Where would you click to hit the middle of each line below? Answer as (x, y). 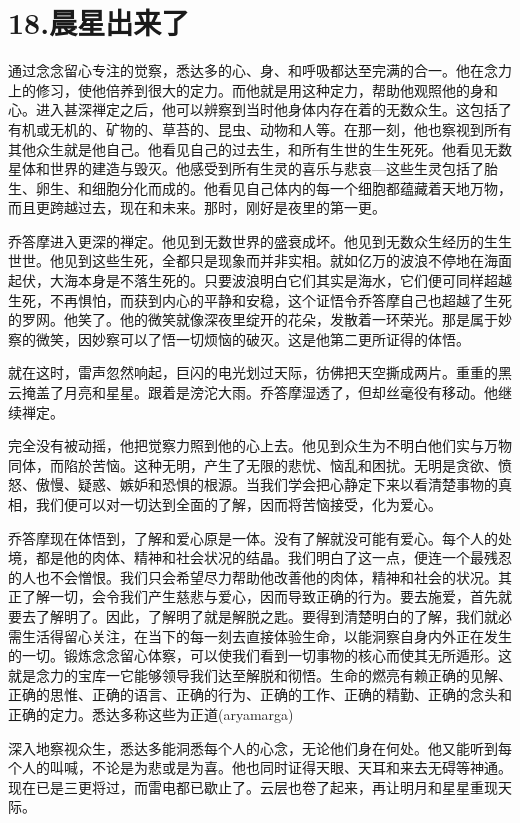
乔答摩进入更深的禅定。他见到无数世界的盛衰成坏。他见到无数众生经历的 (246, 240)
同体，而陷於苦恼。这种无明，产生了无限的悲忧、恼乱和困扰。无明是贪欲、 (253, 464)
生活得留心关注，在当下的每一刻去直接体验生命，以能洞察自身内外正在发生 (266, 635)
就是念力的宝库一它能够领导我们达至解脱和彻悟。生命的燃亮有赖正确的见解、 (260, 674)
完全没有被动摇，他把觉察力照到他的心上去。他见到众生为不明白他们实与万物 (260, 445)
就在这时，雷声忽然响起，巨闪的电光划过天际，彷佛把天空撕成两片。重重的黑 (260, 372)
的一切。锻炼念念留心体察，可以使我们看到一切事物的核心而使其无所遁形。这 (260, 655)
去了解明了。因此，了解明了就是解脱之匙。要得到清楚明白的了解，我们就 (259, 615)
